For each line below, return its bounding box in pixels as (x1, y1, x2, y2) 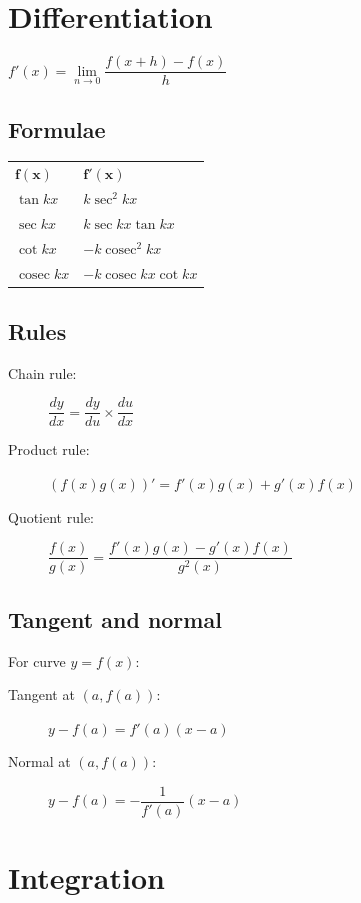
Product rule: (8, 439, 90, 460)
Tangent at (8, 684, 75, 705)
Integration (8, 857, 165, 898)
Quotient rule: (8, 506, 95, 527)
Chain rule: (8, 362, 77, 383)
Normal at (8, 751, 71, 772)
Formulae (8, 113, 106, 144)
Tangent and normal (8, 603, 222, 634)
